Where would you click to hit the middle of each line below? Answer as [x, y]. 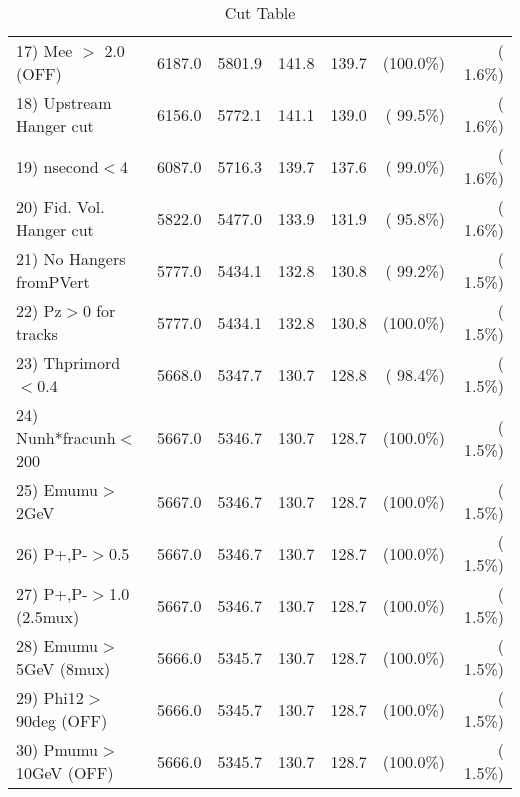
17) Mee [44, 50]
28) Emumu [57, 645]
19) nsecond [57, 166]
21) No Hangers [71, 258]
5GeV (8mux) [63, 668]
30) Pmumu [57, 749]
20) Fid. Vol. [60, 206]
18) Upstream [64, 102]
